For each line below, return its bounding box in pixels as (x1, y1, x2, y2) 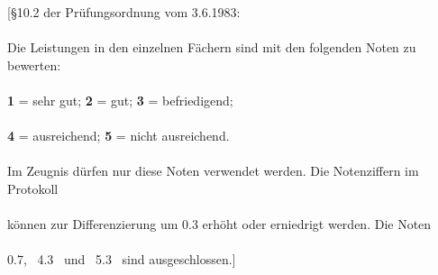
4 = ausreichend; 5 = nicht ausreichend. (7, 126, 230, 145)
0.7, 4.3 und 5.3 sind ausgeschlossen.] (7, 250, 236, 269)
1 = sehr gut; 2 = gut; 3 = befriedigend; (7, 90, 233, 109)
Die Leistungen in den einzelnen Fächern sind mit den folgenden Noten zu (7, 38, 416, 57)
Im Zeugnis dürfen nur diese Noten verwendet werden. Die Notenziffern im (7, 161, 419, 180)
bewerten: (7, 55, 61, 74)
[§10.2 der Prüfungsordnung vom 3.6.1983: (7, 3, 241, 21)
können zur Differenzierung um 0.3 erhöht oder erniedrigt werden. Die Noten (7, 215, 432, 234)
